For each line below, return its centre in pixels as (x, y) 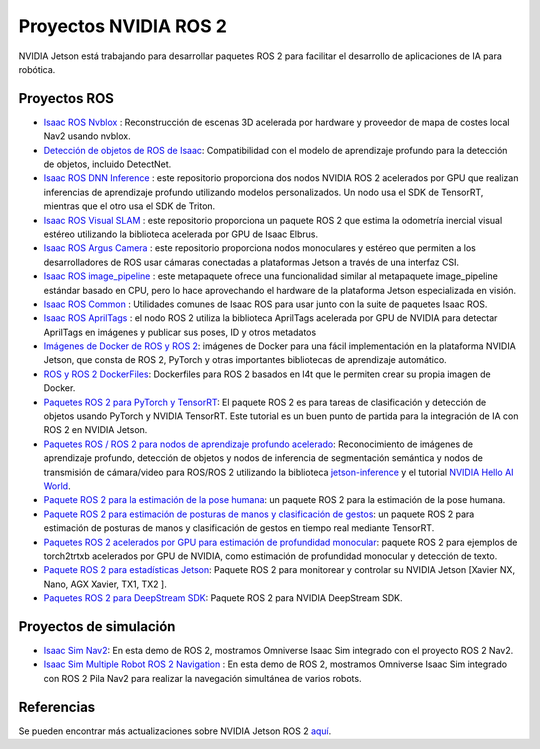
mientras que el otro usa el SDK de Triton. (129, 206)
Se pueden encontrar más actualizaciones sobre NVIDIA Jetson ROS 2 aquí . (175, 731)
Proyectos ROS (66, 98)
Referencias (57, 706)
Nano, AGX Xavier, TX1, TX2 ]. (105, 584)
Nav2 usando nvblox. (87, 136)
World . (57, 486)
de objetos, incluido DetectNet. (107, 164)
